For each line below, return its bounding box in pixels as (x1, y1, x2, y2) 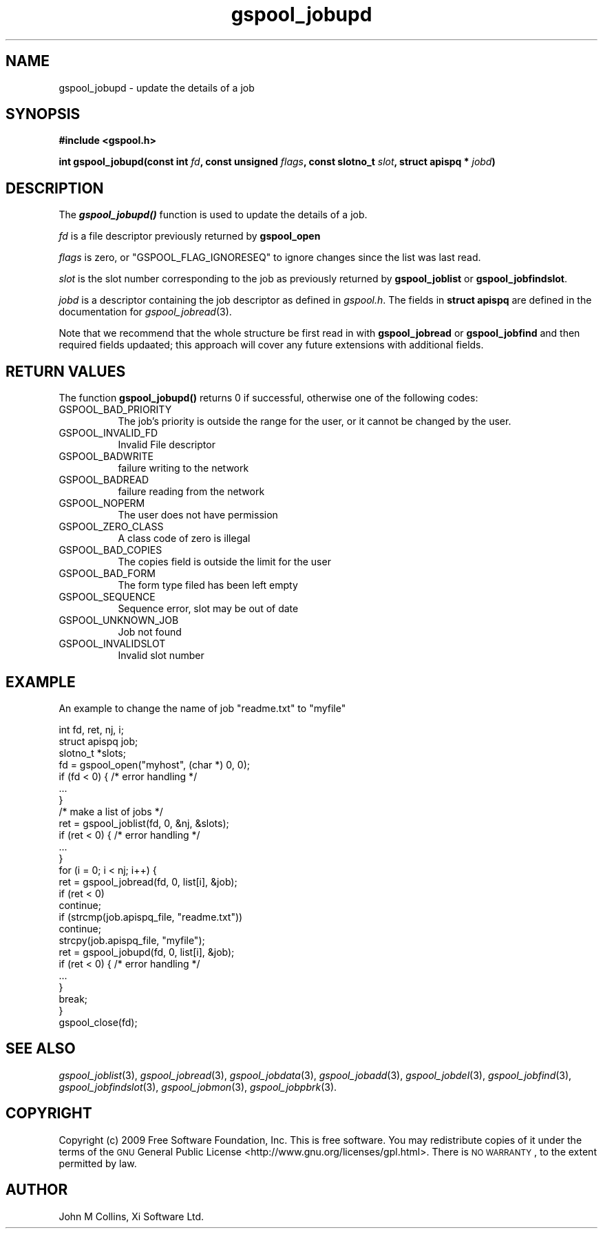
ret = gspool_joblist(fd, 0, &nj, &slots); (59, 817, 229, 829)
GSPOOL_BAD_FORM (59, 567, 156, 580)
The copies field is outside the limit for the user (118, 556, 331, 568)
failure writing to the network (118, 462, 249, 474)
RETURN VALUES (6, 362, 126, 380)
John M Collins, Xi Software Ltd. (59, 1210, 204, 1222)
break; (59, 992, 88, 1005)
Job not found (118, 626, 182, 638)
